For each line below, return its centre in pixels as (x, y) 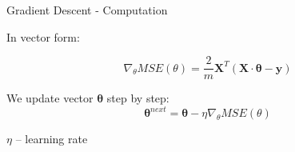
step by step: (138, 98)
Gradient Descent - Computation (87, 10)
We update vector (50, 98)
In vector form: (43, 36)
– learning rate (52, 139)
